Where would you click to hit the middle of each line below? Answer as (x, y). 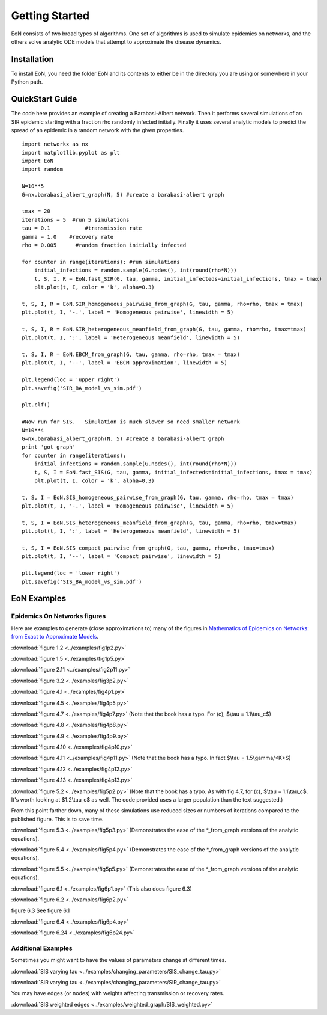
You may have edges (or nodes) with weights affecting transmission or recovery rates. (118, 993)
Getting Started (50, 16)
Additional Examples (42, 948)
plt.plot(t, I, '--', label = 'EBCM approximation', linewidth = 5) (124, 363)
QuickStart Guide (44, 99)
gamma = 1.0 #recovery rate (68, 237)
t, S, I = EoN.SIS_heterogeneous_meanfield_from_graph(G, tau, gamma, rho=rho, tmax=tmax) (159, 523)
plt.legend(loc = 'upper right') (71, 380)
